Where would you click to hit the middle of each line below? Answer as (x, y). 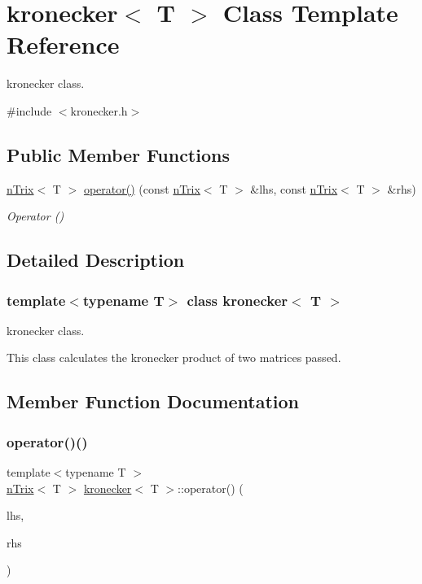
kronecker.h (99, 110)
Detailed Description (96, 260)
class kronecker (237, 300)
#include (29, 110)
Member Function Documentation (153, 401)
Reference (63, 44)
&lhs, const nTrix (294, 188)
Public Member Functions (118, 154)
